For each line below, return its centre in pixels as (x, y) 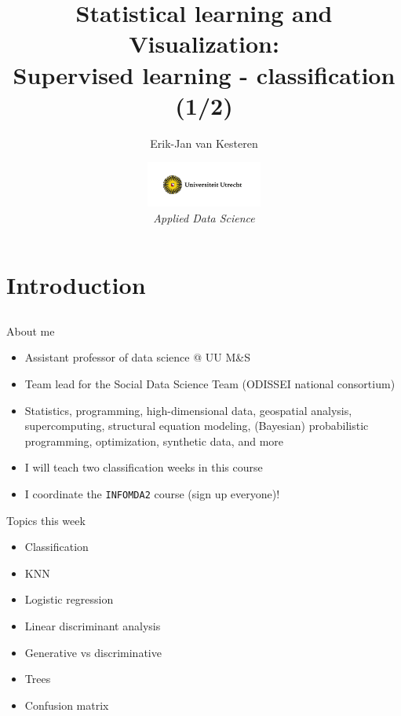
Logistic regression (69, 599)
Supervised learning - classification (204, 74)
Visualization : (204, 44)
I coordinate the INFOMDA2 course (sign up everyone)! (152, 493)
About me (31, 330)
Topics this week (46, 520)
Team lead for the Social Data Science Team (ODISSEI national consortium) (210, 383)
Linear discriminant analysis (93, 625)
